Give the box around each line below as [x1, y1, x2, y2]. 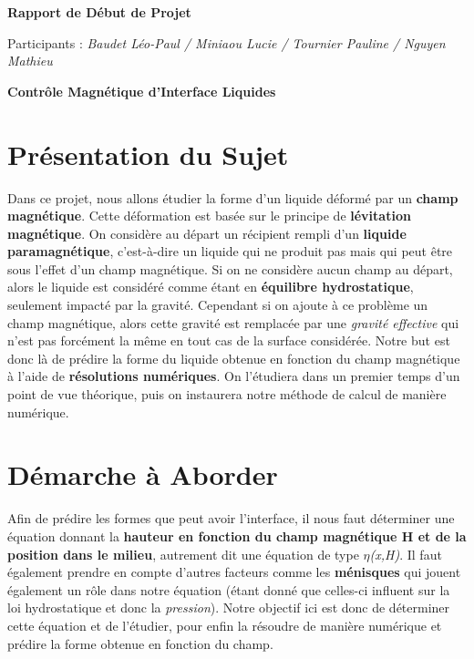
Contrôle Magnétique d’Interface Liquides [7, 81, 276, 100]
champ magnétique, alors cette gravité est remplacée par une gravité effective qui [7, 313, 459, 332]
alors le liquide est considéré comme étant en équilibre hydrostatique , [7, 277, 414, 296]
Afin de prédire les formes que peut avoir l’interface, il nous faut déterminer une [7, 509, 455, 528]
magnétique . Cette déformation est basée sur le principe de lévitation [7, 206, 411, 225]
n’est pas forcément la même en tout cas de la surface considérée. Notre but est [7, 331, 450, 350]
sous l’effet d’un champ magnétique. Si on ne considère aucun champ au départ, [7, 259, 453, 278]
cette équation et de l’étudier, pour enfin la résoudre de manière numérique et [7, 615, 442, 634]
